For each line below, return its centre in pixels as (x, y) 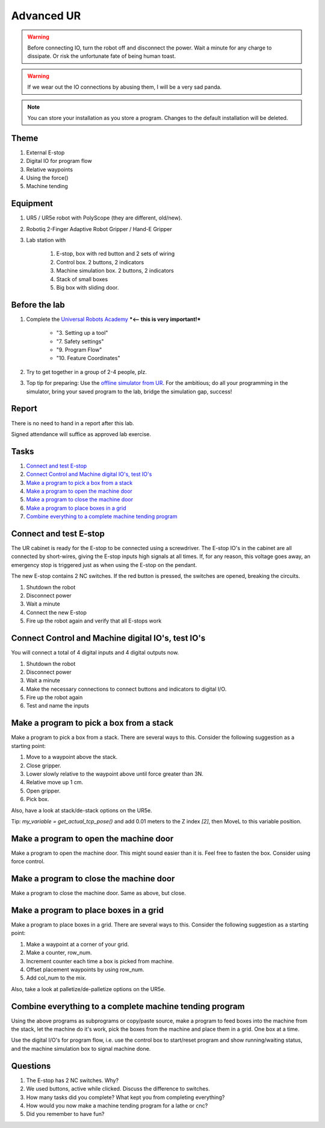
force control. (28, 861)
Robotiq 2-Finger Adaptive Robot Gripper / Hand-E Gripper (99, 229)
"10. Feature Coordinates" (88, 358)
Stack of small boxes (82, 279)
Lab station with (46, 240)
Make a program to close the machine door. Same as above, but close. (99, 893)
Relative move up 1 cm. (55, 782)
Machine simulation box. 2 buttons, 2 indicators (115, 271)
